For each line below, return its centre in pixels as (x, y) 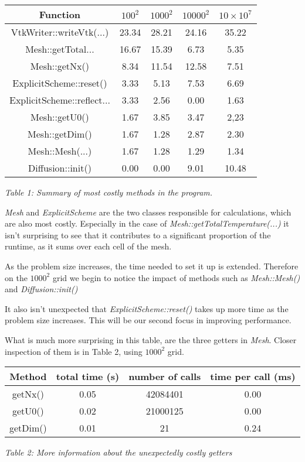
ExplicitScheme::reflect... (60, 100)
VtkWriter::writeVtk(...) (60, 32)
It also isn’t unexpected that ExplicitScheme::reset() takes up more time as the (147, 308)
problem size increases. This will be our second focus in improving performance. (148, 320)
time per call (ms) (253, 377)
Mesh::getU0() (60, 117)
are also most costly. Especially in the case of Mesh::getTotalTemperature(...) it (147, 223)
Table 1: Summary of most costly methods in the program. (109, 192)
